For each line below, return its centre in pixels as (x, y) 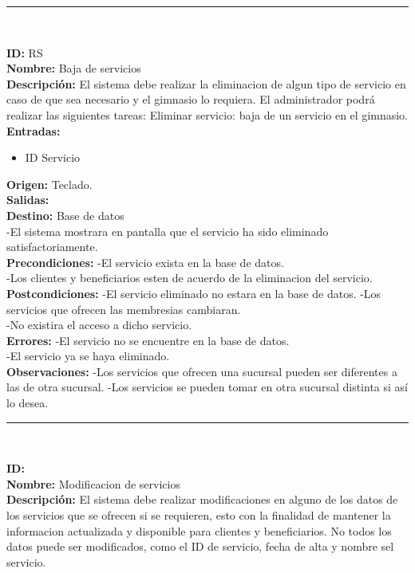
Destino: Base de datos (65, 215)
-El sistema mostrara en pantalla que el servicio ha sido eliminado (168, 231)
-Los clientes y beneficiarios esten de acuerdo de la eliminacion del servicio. (190, 278)
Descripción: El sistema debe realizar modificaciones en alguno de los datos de (202, 499)
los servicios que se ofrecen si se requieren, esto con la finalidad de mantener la (199, 515)
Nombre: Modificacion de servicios (93, 483)
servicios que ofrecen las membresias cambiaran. (124, 309)
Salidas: (28, 200)
